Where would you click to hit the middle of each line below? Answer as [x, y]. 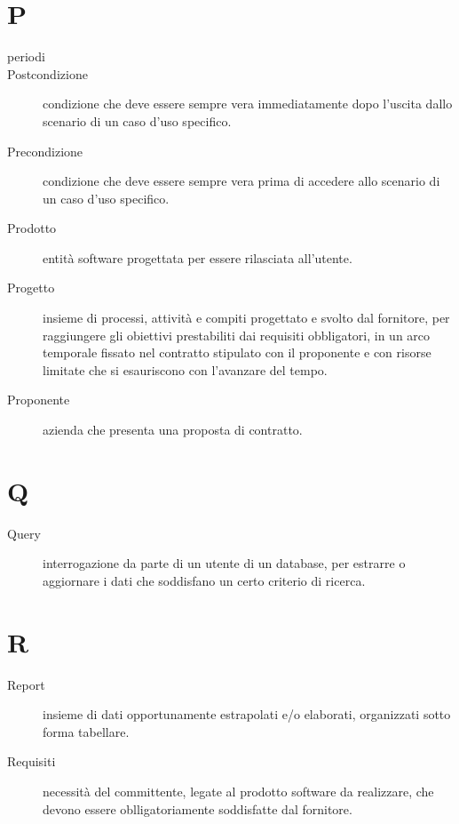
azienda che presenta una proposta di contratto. [173, 430]
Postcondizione [47, 73]
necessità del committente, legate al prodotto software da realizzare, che [238, 792]
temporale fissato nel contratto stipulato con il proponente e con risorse [237, 352]
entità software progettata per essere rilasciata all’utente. [198, 257]
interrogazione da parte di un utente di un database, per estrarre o [224, 563]
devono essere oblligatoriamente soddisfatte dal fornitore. [198, 808]
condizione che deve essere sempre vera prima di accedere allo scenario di [241, 181]
